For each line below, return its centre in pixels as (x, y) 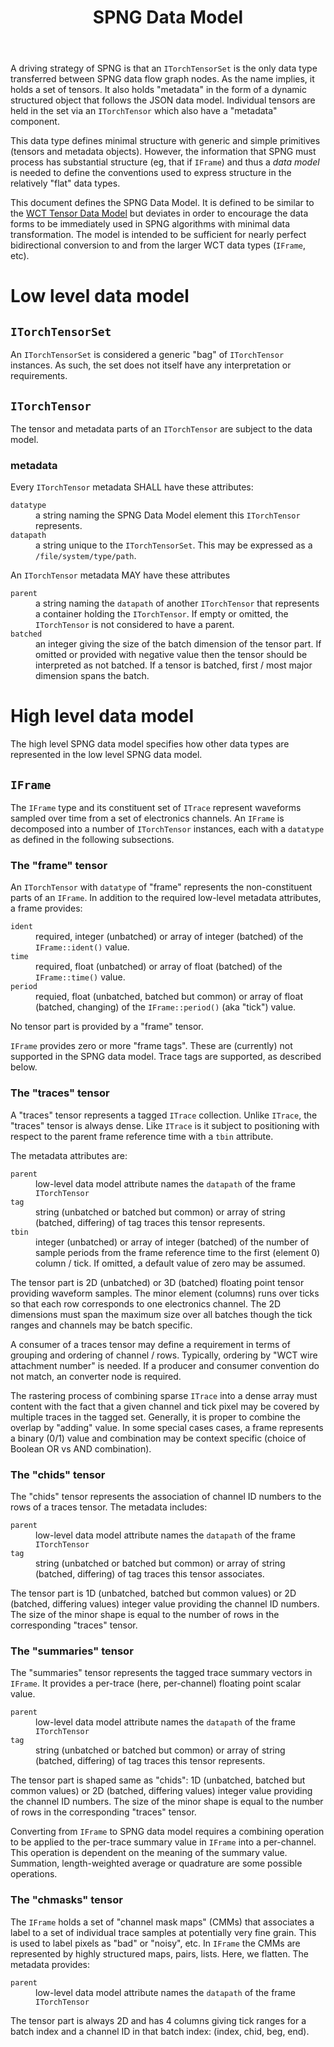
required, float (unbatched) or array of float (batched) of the (159, 967)
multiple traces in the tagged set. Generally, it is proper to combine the (155, 1417)
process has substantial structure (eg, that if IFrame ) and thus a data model (165, 162)
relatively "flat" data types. (65, 183)
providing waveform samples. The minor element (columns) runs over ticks (165, 1293)
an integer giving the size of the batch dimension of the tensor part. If (178, 644)
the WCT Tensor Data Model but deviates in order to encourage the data (159, 213)
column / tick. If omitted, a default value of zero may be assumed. (170, 1263)
